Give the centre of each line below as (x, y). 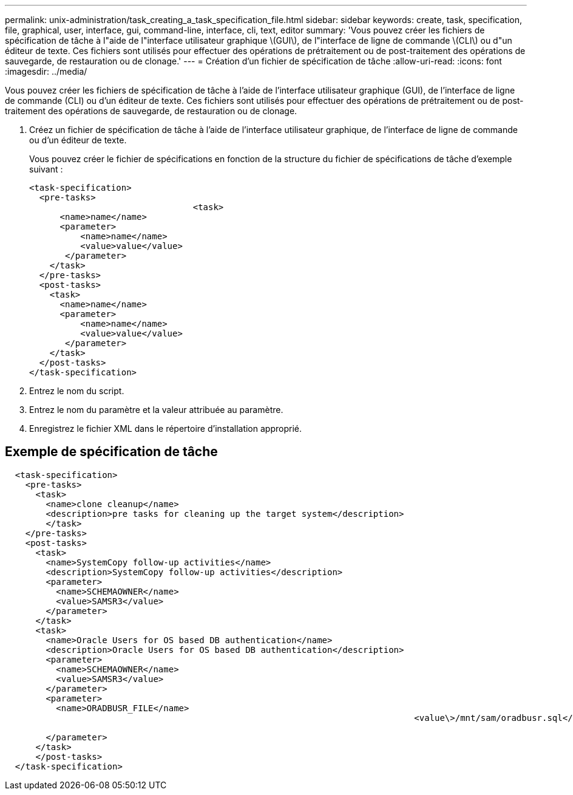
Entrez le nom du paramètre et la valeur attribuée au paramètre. (156, 410)
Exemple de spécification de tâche (111, 452)
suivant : (46, 169)
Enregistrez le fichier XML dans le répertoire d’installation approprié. (165, 428)
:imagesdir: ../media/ (46, 71)
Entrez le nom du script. (77, 391)
